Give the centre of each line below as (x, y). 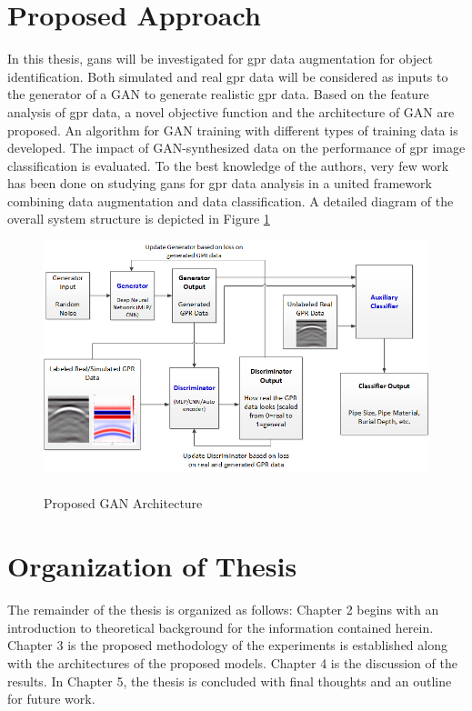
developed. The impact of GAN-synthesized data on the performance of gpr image (236, 148)
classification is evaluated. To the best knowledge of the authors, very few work (228, 165)
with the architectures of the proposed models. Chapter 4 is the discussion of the (232, 662)
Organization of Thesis (152, 566)
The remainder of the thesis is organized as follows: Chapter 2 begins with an (223, 610)
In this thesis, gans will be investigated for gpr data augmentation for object (220, 59)
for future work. (51, 699)
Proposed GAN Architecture (123, 503)
